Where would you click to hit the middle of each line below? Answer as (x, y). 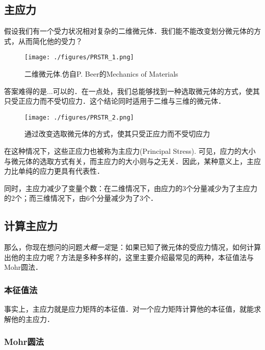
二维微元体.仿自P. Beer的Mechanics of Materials (101, 74)
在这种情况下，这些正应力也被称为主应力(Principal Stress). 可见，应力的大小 (130, 151)
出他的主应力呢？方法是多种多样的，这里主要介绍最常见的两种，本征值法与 (129, 257)
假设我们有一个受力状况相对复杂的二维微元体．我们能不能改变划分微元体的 (129, 31)
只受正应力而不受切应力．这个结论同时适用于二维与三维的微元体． (115, 101)
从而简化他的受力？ (50, 41)
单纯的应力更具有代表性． (61, 171)
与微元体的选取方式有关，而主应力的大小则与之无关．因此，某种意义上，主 (129, 161)
